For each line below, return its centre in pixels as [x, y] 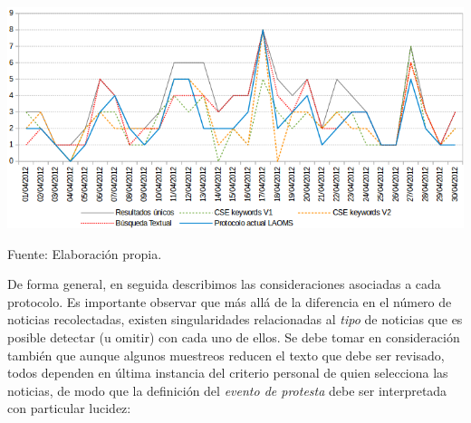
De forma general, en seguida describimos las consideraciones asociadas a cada [224, 284]
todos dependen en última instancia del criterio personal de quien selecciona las [228, 373]
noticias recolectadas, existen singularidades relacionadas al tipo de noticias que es [235, 319]
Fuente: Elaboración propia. [85, 253]
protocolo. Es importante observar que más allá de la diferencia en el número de [230, 301]
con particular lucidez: [69, 408]
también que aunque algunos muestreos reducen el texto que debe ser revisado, [226, 355]
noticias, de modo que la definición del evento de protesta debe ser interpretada [227, 390]
